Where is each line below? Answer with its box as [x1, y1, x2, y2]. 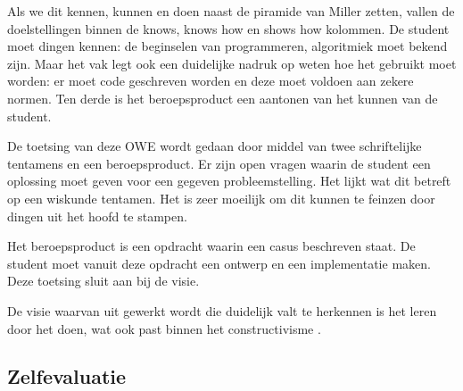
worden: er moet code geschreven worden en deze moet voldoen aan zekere [7, 71, 414, 90]
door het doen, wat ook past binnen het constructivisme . [7, 319, 321, 337]
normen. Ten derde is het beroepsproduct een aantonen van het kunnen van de [7, 88, 438, 107]
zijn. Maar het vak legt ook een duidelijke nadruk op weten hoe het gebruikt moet [7, 54, 457, 72]
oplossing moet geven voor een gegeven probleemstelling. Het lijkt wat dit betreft [7, 171, 451, 190]
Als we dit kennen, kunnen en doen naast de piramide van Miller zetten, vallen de [7, 2, 455, 20]
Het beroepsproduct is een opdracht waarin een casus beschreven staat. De [7, 237, 416, 255]
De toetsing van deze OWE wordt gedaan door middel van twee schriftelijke [7, 137, 422, 155]
